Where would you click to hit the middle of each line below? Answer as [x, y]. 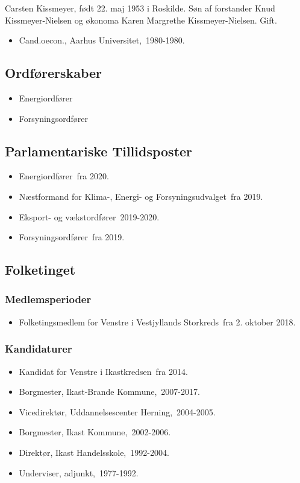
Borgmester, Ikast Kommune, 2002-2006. [95, 432]
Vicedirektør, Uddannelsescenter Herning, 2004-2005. [117, 411]
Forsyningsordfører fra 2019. [72, 237]
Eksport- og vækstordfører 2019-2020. [89, 216]
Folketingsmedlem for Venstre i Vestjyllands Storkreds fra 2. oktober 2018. [157, 321]
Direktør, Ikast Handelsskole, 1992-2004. [94, 452]
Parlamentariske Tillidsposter [99, 151]
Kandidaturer [39, 349]
